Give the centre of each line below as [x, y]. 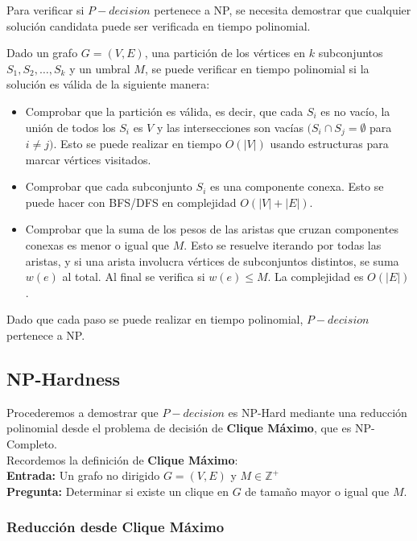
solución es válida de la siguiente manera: [108, 84]
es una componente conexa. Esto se [297, 186]
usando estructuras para [329, 144]
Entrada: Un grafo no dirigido [83, 475]
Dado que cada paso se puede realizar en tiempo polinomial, [155, 319]
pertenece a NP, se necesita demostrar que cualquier [283, 10]
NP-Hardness [64, 378]
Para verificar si [45, 10]
